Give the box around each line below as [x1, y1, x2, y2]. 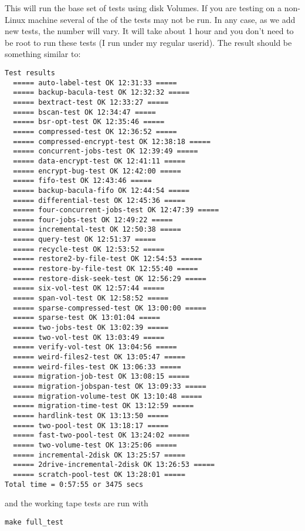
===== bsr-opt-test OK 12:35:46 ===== [13, 118, 165, 126]
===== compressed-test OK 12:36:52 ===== [13, 127, 177, 136]
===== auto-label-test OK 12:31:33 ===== [13, 78, 177, 87]
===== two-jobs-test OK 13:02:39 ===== [13, 323, 169, 332]
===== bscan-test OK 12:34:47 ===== [13, 108, 156, 116]
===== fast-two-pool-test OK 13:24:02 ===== [13, 431, 189, 440]
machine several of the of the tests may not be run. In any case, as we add [28, 13, 296, 25]
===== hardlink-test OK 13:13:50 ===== [13, 411, 169, 420]
